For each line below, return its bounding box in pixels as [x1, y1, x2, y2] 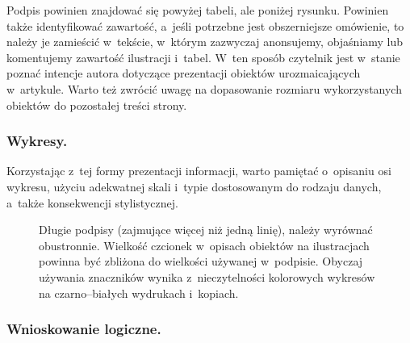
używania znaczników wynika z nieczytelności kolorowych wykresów [39, 268, 375, 285]
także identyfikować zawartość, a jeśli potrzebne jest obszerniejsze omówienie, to [6, 17, 404, 34]
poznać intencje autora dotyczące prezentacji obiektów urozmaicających [6, 65, 361, 82]
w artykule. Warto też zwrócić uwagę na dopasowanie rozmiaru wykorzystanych [6, 80, 402, 97]
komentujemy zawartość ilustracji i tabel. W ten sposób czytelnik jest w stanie [6, 48, 400, 65]
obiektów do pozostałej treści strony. [6, 96, 187, 113]
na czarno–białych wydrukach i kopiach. [39, 284, 239, 301]
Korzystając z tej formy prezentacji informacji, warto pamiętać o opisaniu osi [6, 162, 391, 179]
